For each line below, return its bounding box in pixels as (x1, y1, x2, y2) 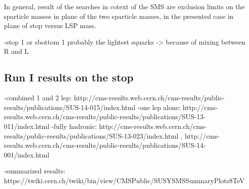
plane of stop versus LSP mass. (4, 20, 97, 31)
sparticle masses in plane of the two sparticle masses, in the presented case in (4, 11, 233, 21)
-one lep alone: (137, 102, 181, 112)
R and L (4, 46, 29, 56)
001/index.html (4, 149, 50, 159)
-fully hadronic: (51, 121, 97, 131)
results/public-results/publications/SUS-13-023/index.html (4, 130, 179, 141)
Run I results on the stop (4, 70, 134, 85)
